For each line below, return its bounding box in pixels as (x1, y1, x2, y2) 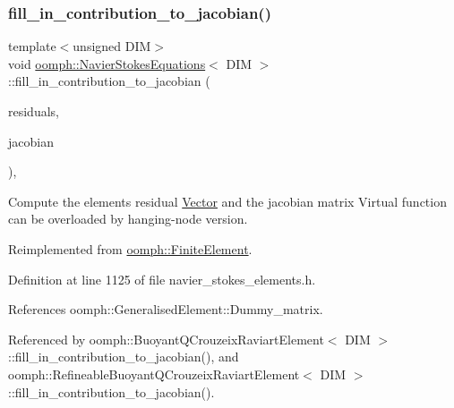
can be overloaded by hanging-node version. (8, 209, 248, 228)
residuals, (8, 102, 59, 120)
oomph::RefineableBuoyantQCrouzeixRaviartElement (8, 364, 300, 383)
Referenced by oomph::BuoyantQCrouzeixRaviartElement (8, 329, 324, 348)
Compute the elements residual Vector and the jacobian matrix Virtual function (8, 191, 447, 210)
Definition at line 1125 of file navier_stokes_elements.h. (8, 269, 316, 288)
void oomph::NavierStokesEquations (8, 54, 206, 72)
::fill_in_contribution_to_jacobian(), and (8, 347, 239, 366)
